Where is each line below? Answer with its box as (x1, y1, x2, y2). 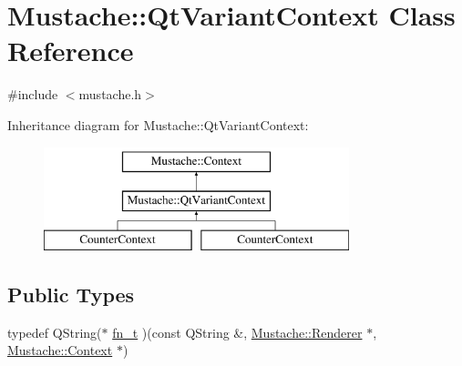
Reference (7, 32, 134, 69)
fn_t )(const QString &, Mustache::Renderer (112, 322, 363, 341)
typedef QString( (7, 322, 102, 341)
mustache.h (78, 85, 142, 104)
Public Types (7, 280, 135, 308)
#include (7, 85, 58, 104)
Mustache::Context (7, 341, 113, 360)
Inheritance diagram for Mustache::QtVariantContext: (7, 115, 309, 134)
